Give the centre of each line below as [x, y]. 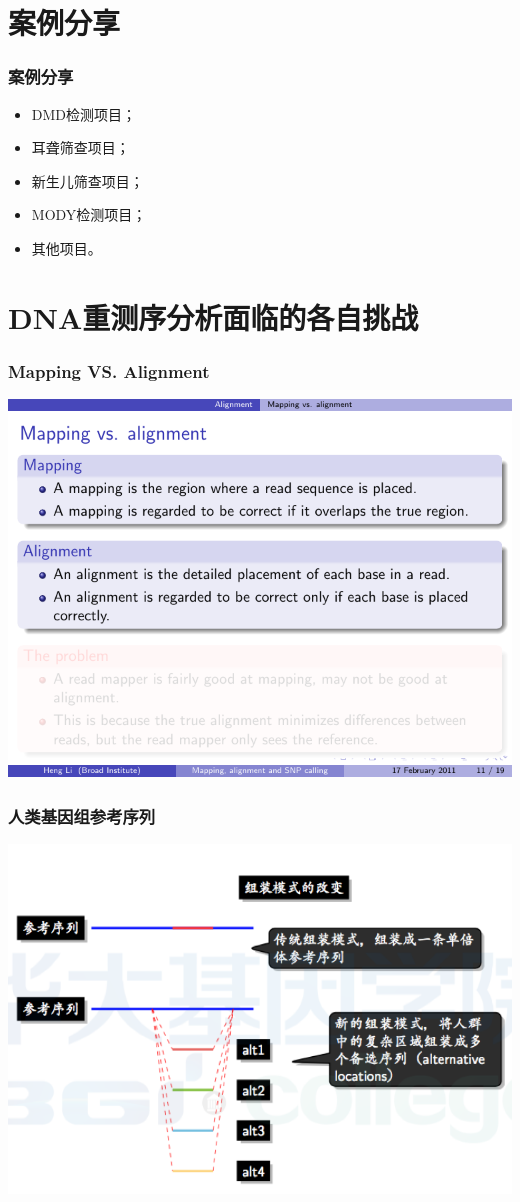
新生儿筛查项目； [87, 180]
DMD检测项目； [84, 113]
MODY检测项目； [89, 214]
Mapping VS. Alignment [109, 370]
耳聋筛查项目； [80, 147]
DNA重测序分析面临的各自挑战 [213, 316]
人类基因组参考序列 [82, 815]
